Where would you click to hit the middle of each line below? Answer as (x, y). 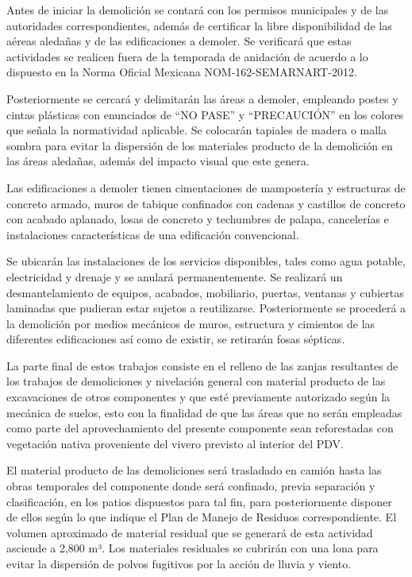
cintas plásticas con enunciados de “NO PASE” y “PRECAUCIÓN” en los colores (205, 114)
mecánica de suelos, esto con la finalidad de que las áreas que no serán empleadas (204, 412)
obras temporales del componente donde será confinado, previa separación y (191, 486)
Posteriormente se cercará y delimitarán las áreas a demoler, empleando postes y (202, 98)
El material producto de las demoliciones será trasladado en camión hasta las (194, 470)
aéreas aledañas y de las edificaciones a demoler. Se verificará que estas (179, 41)
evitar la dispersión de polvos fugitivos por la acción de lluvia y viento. (179, 563)
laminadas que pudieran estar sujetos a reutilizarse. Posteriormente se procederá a (206, 308)
